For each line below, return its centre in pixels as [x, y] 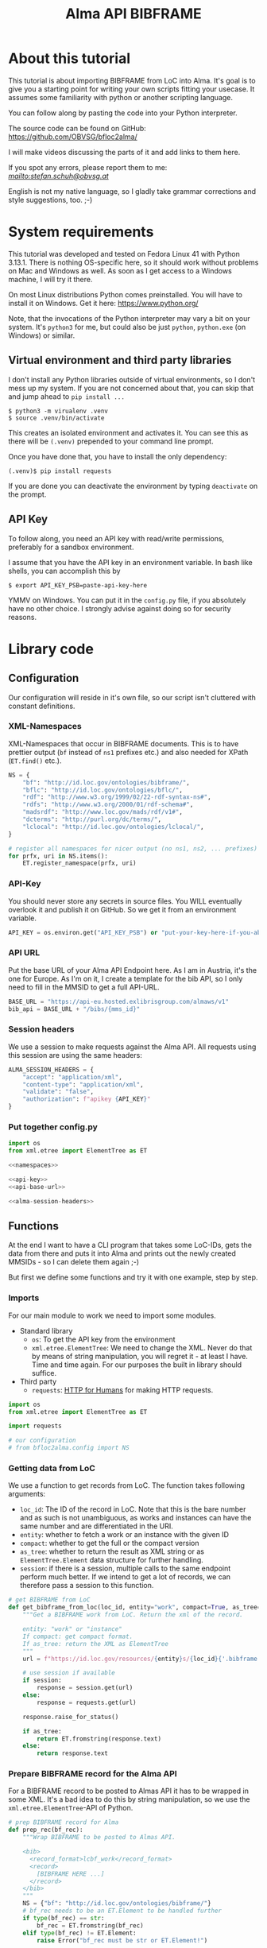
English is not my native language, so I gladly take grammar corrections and [132, 191]
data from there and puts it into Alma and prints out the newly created [122, 1253]
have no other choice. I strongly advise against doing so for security [120, 608]
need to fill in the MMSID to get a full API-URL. [84, 987]
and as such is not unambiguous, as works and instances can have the [135, 1518]
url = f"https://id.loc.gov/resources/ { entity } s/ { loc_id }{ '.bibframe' [142, 1659]
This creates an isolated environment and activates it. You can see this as [128, 432]
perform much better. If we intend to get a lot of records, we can [125, 1577]
